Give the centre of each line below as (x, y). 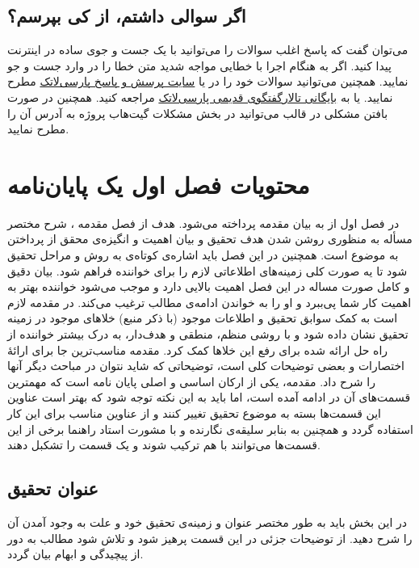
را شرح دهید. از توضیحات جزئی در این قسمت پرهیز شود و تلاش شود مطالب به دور (210, 538)
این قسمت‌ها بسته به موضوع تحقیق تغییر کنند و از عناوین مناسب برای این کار (194, 413)
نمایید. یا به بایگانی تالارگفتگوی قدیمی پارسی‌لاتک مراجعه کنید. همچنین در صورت (200, 97)
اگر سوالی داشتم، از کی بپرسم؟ (127, 16)
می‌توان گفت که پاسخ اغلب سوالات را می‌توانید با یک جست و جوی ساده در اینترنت (208, 50)
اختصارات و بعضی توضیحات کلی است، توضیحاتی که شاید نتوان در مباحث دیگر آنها (206, 366)
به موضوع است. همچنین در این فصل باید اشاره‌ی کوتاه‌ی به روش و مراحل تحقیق (203, 255)
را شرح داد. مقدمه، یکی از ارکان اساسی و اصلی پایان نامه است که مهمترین (191, 381)
